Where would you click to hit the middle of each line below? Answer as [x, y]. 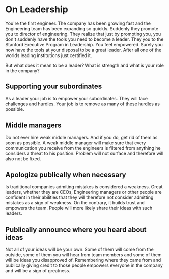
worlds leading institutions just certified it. [49, 55]
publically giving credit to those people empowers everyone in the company [84, 265]
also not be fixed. [23, 159]
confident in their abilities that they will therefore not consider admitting [79, 197]
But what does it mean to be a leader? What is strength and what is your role [84, 65]
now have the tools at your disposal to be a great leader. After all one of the [83, 50]
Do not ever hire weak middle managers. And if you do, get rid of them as [81, 137]
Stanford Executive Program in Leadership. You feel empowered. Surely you [84, 44]
